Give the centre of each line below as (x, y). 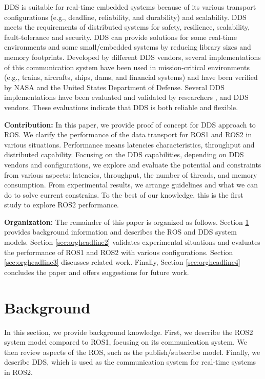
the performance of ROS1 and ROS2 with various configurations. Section (119, 252)
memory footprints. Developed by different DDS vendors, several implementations (132, 57)
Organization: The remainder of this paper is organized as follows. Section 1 (127, 222)
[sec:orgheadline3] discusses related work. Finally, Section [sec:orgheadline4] (122, 262)
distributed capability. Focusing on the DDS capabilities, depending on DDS (124, 154)
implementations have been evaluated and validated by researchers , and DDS (126, 97)
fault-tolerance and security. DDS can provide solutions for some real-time (120, 37)
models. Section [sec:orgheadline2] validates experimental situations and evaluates (132, 242)
